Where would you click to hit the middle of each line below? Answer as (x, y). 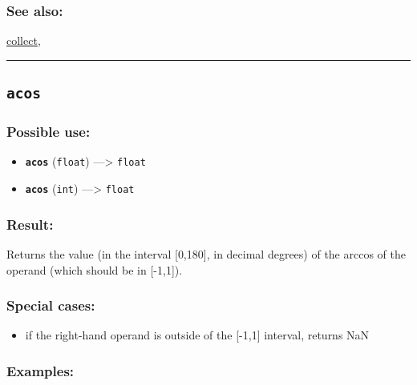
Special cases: (51, 305)
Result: (30, 224)
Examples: (40, 370)
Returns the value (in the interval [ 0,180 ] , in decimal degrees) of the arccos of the (206, 253)
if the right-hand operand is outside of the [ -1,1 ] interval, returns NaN (197, 335)
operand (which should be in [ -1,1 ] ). (95, 269)
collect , (24, 40)
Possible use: (49, 132)
